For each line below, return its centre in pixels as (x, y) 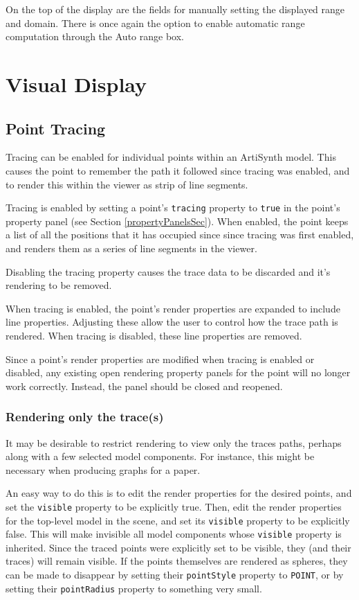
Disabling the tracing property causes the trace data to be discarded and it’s (168, 271)
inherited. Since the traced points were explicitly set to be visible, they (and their (178, 547)
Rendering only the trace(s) (85, 417)
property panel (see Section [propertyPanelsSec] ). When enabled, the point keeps (177, 221)
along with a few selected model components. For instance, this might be (160, 456)
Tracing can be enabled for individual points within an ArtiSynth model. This (171, 157)
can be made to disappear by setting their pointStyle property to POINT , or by (175, 575)
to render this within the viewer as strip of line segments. (127, 184)
